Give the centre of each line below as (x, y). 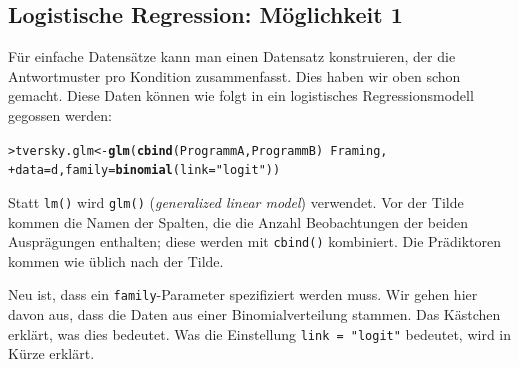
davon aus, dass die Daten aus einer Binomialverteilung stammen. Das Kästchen (254, 314)
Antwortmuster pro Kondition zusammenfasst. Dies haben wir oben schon (234, 75)
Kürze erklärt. (51, 353)
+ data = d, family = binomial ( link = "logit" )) (144, 170)
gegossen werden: (60, 114)
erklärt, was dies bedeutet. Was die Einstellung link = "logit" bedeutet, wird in (260, 333)
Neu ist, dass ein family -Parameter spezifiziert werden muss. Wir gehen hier (243, 294)
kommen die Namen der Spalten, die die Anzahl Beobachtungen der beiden (238, 221)
